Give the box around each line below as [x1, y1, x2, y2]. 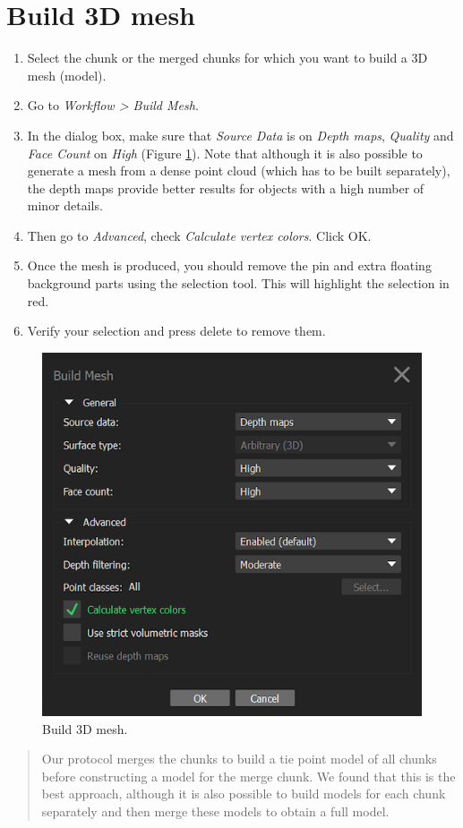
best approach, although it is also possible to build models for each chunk [41, 784, 446, 803]
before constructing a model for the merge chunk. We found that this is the [41, 766, 456, 785]
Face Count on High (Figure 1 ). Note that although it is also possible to [27, 143, 423, 162]
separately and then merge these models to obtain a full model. [41, 802, 390, 820]
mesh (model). [27, 65, 107, 84]
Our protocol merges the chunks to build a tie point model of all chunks [41, 749, 437, 768]
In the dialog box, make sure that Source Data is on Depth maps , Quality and [27, 125, 454, 144]
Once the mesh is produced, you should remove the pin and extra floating [27, 256, 432, 275]
